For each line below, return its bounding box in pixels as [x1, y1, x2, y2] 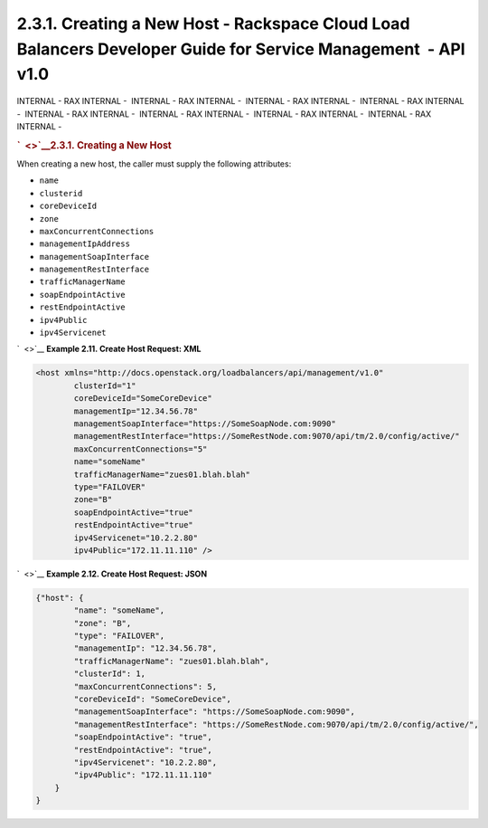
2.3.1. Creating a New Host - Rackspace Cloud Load [16, 14, 410, 33]
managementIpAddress [39, 239, 131, 249]
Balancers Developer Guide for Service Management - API [16, 39, 465, 59]
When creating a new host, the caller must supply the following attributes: [16, 158, 292, 169]
